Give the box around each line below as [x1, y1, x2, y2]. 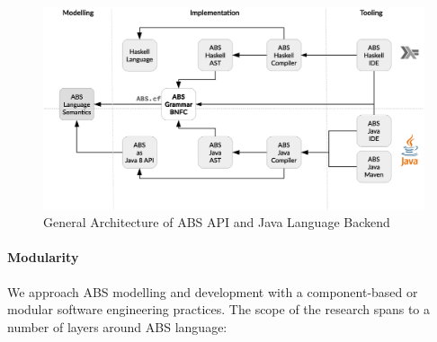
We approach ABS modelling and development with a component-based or [7, 282, 418, 301]
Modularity [7, 248, 79, 267]
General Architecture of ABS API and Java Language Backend [43, 213, 390, 232]
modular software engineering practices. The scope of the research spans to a [7, 300, 431, 319]
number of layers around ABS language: [7, 317, 227, 336]
